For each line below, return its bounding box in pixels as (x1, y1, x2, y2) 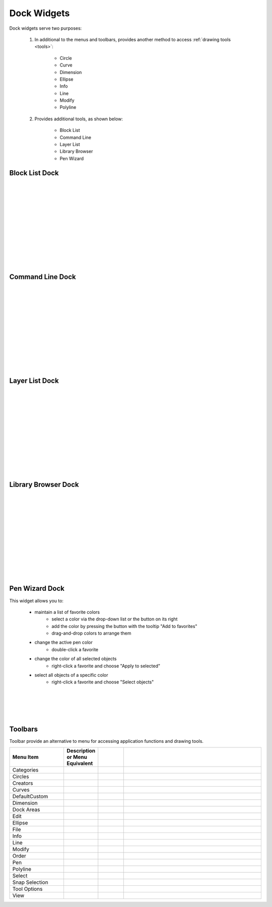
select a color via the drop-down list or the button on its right (51, 616, 178, 622)
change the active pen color (34, 640, 93, 646)
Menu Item (12, 753, 39, 760)
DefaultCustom (12, 793, 48, 800)
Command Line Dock (9, 272, 76, 281)
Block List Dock (9, 169, 59, 177)
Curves (12, 786, 30, 793)
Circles (12, 773, 29, 780)
